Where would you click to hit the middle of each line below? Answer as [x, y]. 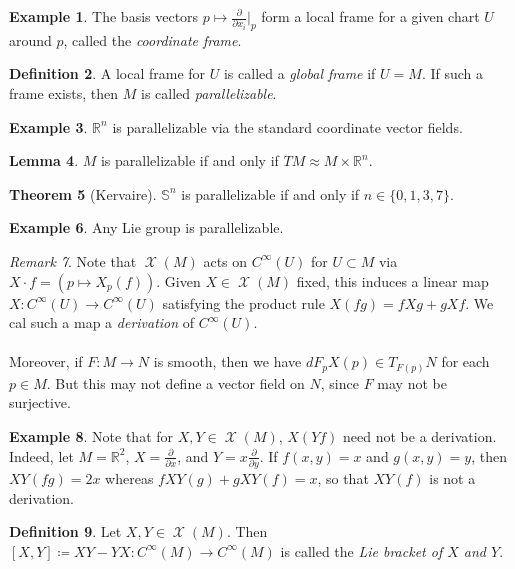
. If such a [452, 73]
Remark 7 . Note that [73, 260]
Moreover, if [46, 361]
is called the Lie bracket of [361, 550]
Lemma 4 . [44, 160]
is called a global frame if [299, 73]
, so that [343, 477]
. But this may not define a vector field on [175, 382]
